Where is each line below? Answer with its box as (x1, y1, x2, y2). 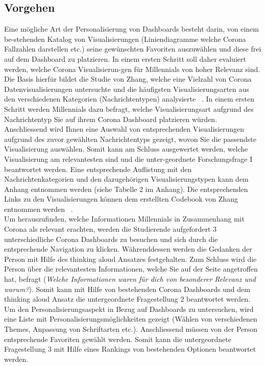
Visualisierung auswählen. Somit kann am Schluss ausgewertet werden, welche (4, 143, 248, 154)
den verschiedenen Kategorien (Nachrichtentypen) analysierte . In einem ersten (4, 93, 255, 104)
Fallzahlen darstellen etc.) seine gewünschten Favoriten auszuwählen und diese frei (4, 43, 261, 54)
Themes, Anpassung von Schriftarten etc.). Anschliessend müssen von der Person (4, 324, 258, 334)
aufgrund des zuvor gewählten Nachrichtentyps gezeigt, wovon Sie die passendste (4, 133, 256, 144)
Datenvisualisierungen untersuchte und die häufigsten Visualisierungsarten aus (4, 83, 249, 94)
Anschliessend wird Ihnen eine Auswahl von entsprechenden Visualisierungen (4, 124, 245, 134)
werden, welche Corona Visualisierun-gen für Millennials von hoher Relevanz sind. (4, 63, 260, 74)
